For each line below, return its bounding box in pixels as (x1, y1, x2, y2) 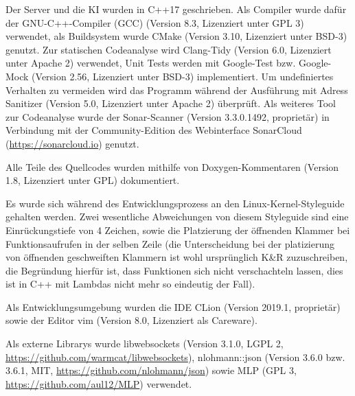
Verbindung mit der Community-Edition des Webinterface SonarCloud (5, 123, 302, 137)
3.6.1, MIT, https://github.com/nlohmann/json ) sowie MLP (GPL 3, (5, 363, 297, 377)
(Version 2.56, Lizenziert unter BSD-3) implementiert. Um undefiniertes (32, 69, 334, 83)
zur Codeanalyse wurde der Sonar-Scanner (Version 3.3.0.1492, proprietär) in (5, 109, 330, 124)
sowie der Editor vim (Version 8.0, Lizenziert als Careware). (5, 313, 257, 327)
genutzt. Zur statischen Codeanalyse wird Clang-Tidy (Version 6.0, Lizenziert (5, 42, 332, 56)
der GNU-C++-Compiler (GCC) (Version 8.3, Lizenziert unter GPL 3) (5, 15, 304, 30)
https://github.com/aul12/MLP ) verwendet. (5, 376, 192, 391)
